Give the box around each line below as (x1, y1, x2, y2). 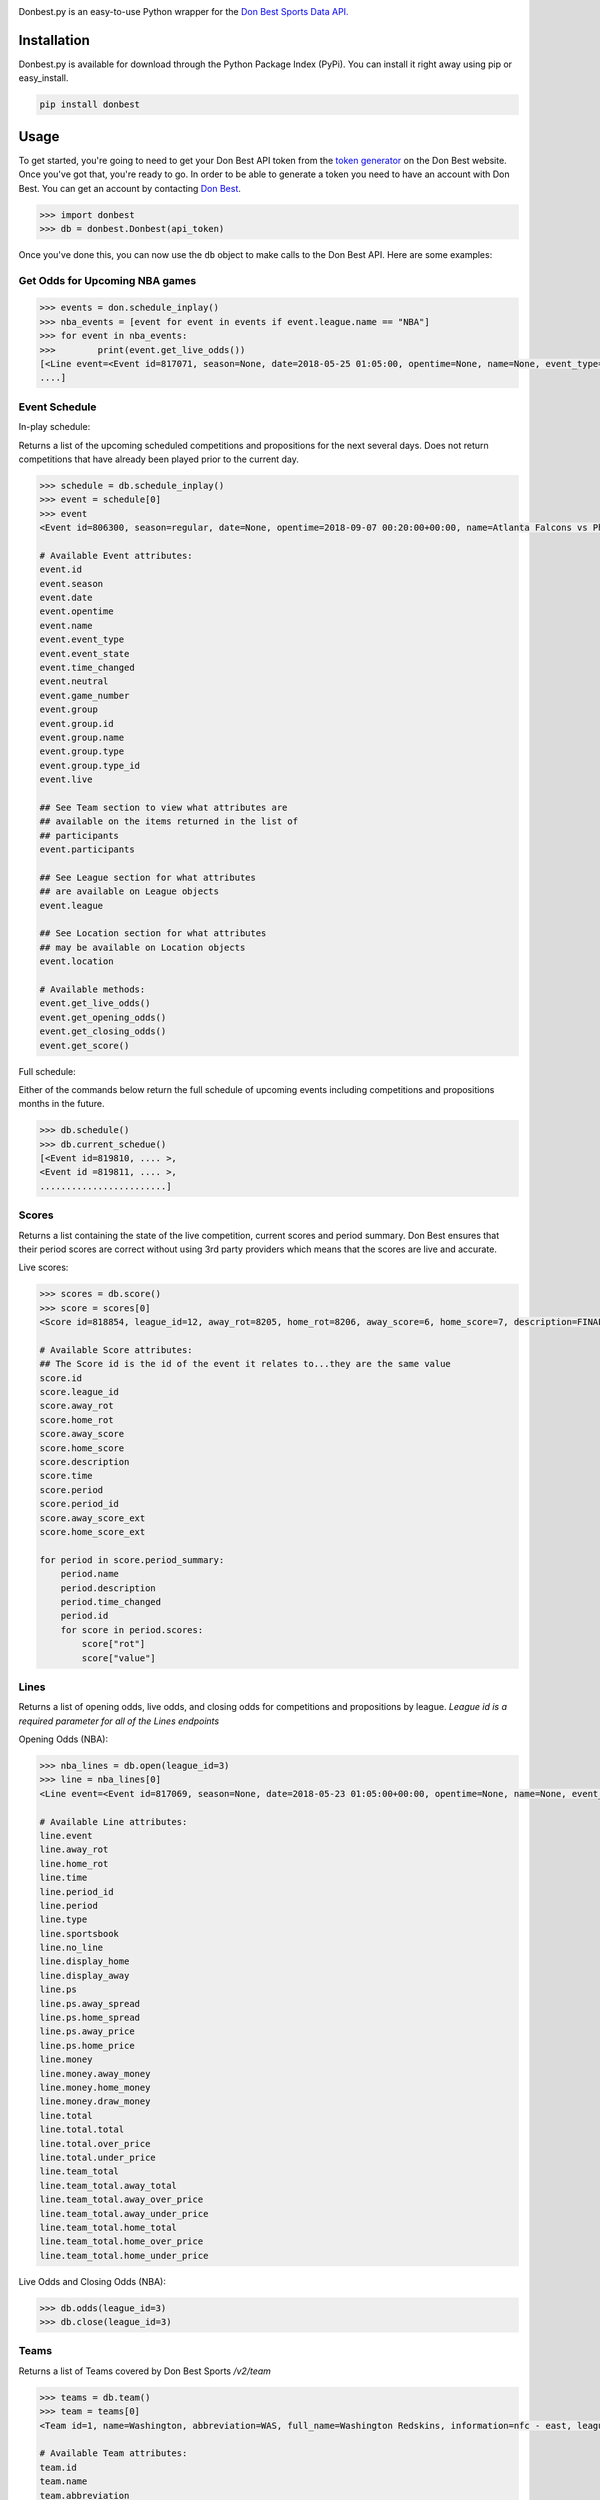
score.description (39, 1456, 130, 1468)
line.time (39, 1872, 88, 1884)
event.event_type (39, 634, 125, 645)
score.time (39, 1470, 93, 1482)
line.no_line (39, 1942, 104, 1954)
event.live (39, 774, 93, 785)
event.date (39, 592, 93, 604)
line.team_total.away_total (39, 2180, 177, 2191)
